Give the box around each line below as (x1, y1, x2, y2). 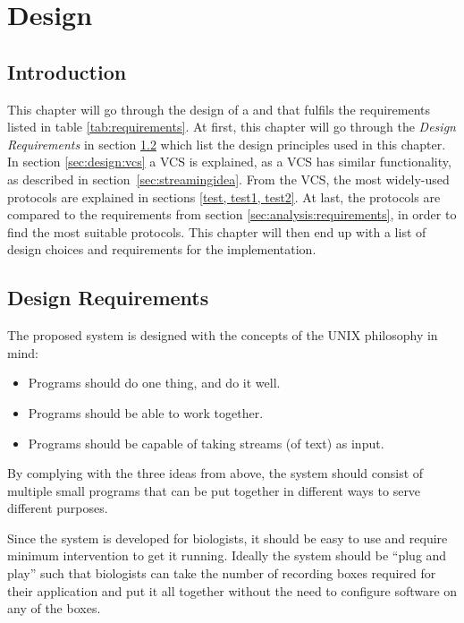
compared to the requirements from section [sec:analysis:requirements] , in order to (7, 205, 457, 224)
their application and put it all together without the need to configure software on (7, 581, 458, 600)
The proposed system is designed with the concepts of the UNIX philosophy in (7, 326, 438, 345)
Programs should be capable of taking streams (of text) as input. (28, 433, 384, 452)
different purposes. (7, 499, 108, 517)
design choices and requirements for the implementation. (7, 240, 316, 259)
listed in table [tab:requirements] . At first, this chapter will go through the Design (7, 117, 456, 136)
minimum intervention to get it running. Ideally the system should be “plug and (7, 546, 447, 565)
